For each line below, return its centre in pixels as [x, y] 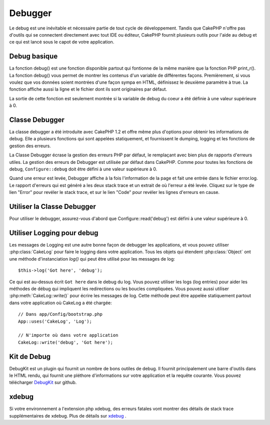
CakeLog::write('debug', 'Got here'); [66, 342]
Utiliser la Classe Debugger [52, 207]
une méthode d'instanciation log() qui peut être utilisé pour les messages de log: [92, 259]
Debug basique [33, 56]
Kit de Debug [30, 357]
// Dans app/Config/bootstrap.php [60, 314]
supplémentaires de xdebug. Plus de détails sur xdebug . [68, 415]
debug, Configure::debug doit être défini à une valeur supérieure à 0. [83, 169]
